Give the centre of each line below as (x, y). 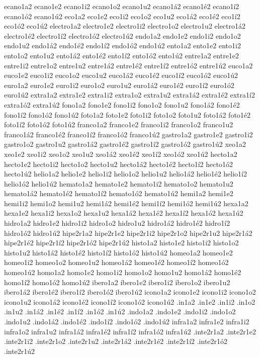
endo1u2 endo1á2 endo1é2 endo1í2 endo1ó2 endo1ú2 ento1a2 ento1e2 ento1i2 (122, 46)
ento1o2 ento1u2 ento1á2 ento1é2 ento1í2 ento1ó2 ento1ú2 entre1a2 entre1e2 (122, 55)
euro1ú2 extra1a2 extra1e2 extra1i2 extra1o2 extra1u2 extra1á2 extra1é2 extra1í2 (129, 95)
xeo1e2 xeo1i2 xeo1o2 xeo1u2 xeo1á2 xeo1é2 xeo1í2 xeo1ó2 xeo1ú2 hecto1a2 (121, 154)
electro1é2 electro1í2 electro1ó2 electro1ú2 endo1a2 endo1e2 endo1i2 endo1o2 (122, 35)
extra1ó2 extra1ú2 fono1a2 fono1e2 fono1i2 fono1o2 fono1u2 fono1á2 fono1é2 (122, 104)
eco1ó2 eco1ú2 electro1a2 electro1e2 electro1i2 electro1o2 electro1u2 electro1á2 (125, 26)
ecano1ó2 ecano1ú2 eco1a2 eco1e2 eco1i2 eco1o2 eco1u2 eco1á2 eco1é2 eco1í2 (122, 16)
